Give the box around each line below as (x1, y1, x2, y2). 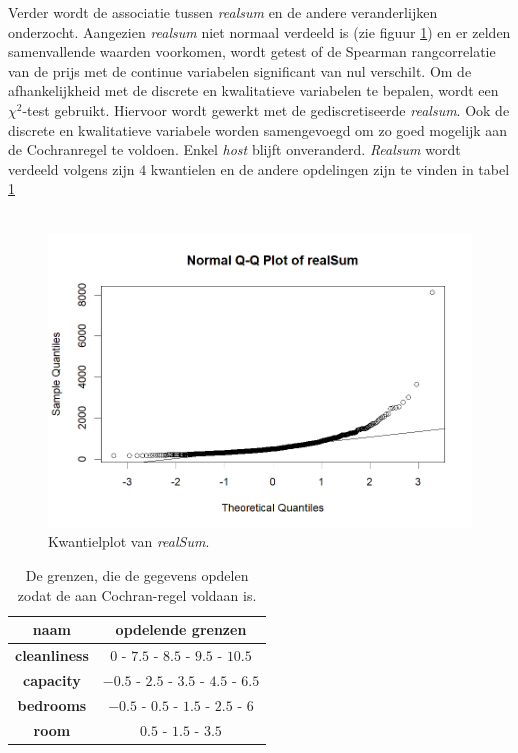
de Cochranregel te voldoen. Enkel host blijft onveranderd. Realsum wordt (8, 139, 461, 160)
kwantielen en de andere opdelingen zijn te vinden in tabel (150, 158, 510, 179)
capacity (23, 669, 81, 690)
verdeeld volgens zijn (8, 158, 135, 179)
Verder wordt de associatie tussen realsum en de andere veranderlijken (8, 2, 438, 22)
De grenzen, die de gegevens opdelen (25, 564, 249, 585)
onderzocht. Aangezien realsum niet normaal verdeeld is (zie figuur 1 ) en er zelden (8, 21, 511, 42)
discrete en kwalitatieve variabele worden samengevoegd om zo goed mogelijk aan (8, 119, 508, 140)
